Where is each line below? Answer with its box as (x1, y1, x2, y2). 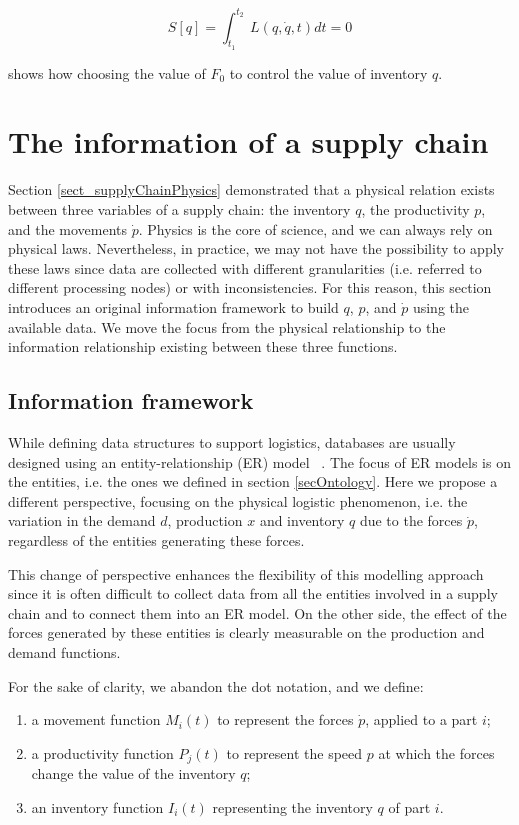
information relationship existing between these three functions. (8, 336, 398, 357)
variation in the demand (8, 510, 156, 531)
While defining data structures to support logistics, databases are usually (8, 431, 456, 452)
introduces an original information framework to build (8, 296, 339, 317)
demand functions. (8, 641, 121, 662)
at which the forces (378, 742, 495, 763)
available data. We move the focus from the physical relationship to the (8, 316, 446, 337)
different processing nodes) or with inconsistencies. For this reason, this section (8, 277, 492, 298)
